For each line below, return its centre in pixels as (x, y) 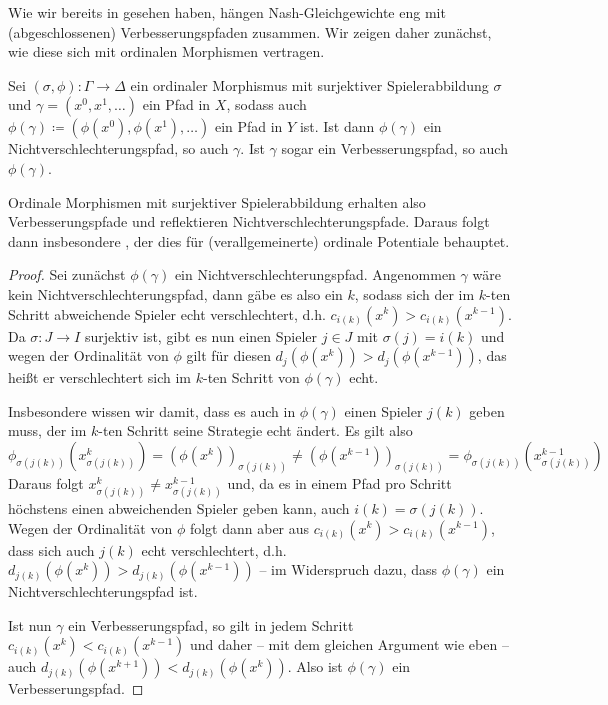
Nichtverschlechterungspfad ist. (103, 591)
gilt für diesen (228, 355)
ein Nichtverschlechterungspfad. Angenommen (315, 274)
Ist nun (30, 624)
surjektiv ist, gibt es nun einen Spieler (201, 335)
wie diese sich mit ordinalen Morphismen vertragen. (166, 51)
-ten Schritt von (251, 377)
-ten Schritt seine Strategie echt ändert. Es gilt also (255, 430)
